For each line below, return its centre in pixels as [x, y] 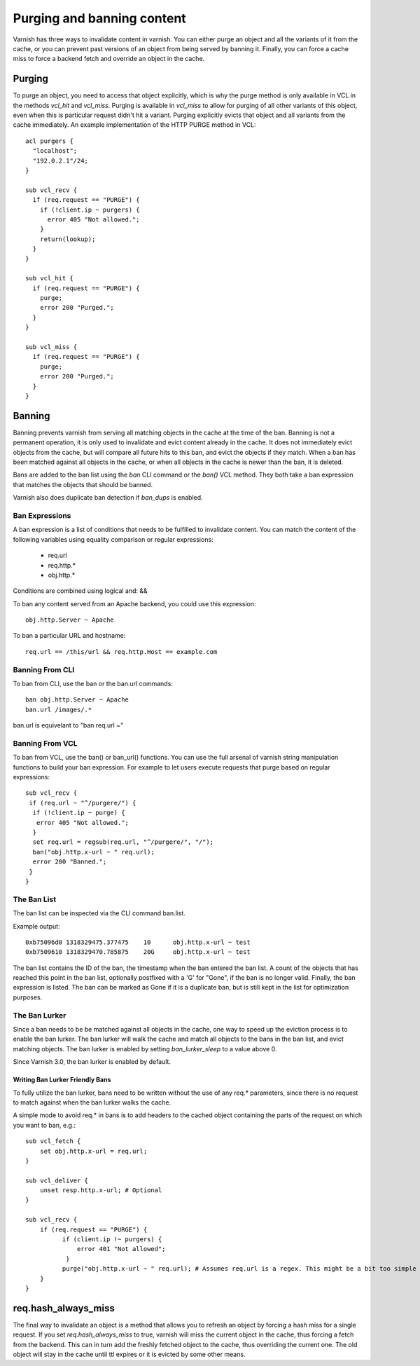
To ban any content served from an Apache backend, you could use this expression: [134, 603]
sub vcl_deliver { [57, 1180]
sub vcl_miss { [51, 347]
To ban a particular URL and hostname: [69, 636]
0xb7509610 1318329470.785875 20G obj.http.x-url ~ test [138, 952]
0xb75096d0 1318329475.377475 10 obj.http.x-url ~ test [138, 942]
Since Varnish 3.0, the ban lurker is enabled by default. [92, 1062]
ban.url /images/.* [59, 709]
